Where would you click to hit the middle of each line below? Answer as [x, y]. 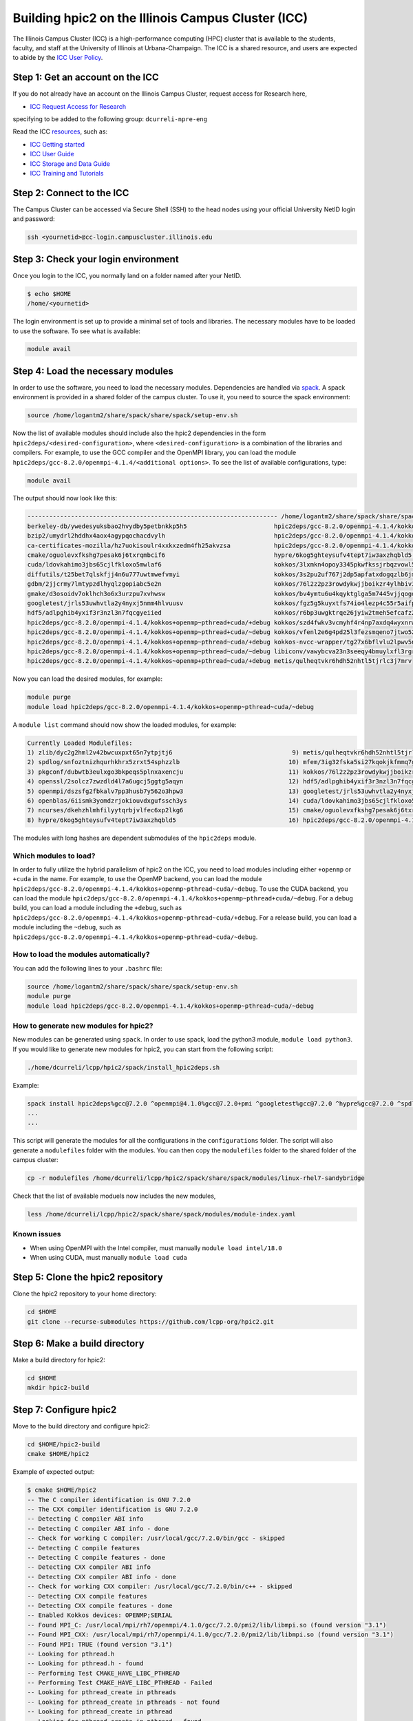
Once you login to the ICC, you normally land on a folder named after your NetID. [127, 275]
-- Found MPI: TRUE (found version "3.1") [100, 1644]
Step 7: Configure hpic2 [65, 1409]
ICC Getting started [57, 144]
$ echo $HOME [49, 294]
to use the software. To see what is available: [77, 331]
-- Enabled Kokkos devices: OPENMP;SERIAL [100, 1615]
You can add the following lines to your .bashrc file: [87, 968]
